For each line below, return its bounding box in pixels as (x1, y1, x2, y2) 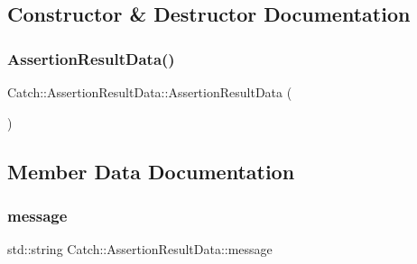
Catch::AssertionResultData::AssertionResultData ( (7, 83, 292, 101)
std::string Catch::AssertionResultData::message (7, 240, 273, 259)
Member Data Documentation (7, 157, 295, 185)
